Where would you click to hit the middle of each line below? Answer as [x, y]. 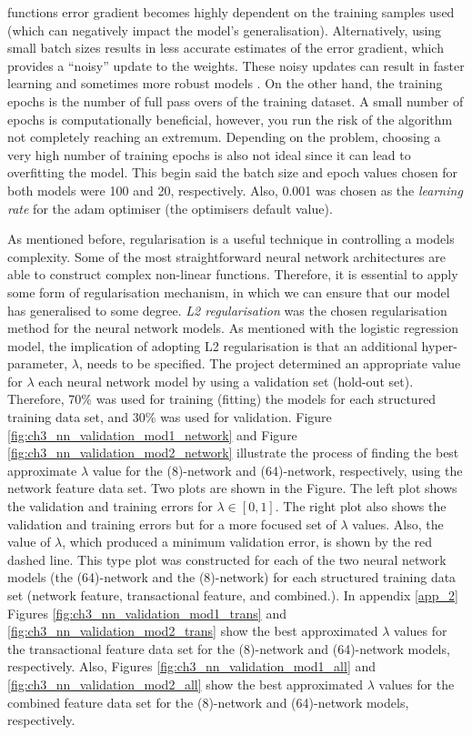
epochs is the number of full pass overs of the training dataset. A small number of [236, 101]
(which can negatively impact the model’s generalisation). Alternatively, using [225, 30]
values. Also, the [398, 524]
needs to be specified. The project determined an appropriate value [274, 363]
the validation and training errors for [110, 506]
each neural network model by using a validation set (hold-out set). [226, 381]
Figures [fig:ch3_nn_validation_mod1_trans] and [147, 613]
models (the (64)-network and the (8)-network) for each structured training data [232, 577]
